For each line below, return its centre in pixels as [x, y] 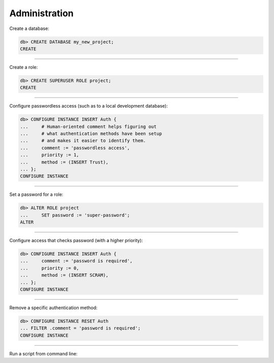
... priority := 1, [50, 155]
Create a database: [29, 28]
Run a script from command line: [44, 353]
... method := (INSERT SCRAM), [64, 275]
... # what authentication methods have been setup [91, 134]
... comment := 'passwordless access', [75, 148]
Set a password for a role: [36, 194]
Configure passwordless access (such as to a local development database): [89, 106]
